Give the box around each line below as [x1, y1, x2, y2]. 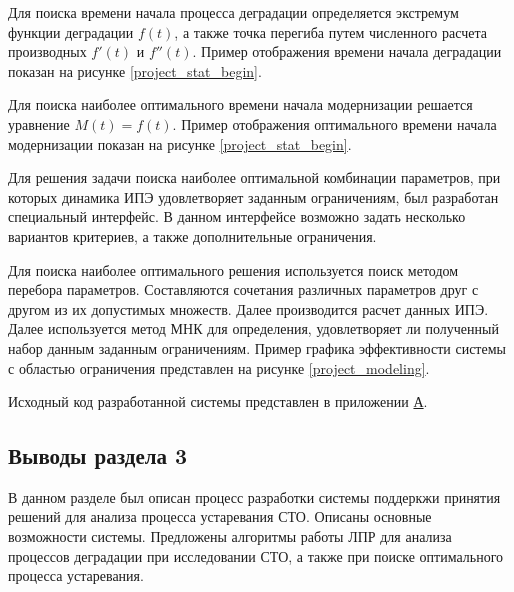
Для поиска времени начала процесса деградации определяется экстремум [8, 2, 459, 22]
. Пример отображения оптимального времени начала [172, 113, 497, 134]
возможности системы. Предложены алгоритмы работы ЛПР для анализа [8, 526, 452, 547]
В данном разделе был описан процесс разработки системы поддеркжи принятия [8, 486, 501, 507]
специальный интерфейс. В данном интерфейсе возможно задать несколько [8, 206, 466, 227]
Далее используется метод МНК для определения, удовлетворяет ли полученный [8, 318, 499, 339]
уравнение [8, 113, 70, 134]
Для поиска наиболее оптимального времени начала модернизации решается [8, 94, 473, 115]
